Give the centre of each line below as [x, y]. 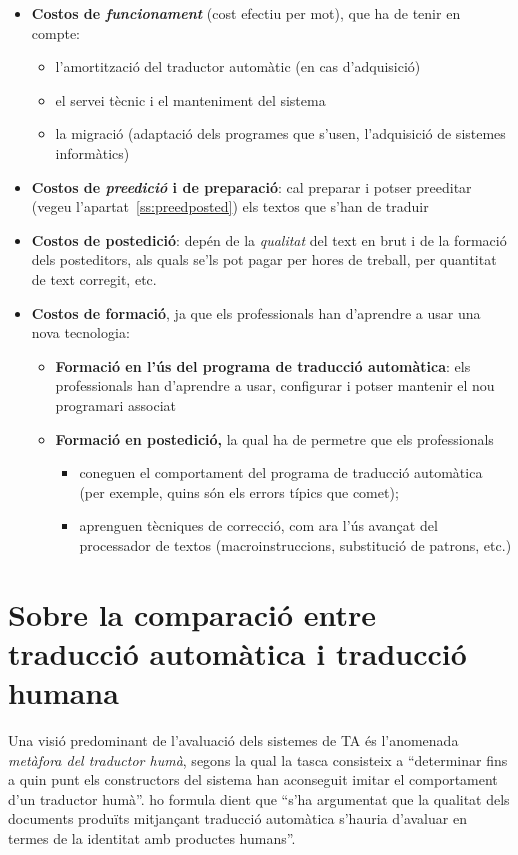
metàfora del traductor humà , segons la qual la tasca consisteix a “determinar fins [258, 759]
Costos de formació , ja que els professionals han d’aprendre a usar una [256, 312]
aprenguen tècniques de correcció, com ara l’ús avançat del [258, 525]
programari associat [116, 404]
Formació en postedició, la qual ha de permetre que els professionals [274, 438]
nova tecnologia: [80, 332]
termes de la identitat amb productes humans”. [152, 837]
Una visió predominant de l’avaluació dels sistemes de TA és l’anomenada [233, 739]
